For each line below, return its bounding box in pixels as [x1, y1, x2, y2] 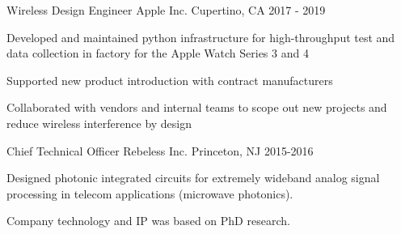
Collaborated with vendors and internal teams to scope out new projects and [6, 99, 387, 116]
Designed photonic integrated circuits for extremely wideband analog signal [6, 169, 380, 186]
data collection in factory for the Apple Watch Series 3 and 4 [6, 45, 309, 62]
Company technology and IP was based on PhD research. [6, 212, 290, 229]
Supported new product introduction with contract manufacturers [6, 71, 333, 88]
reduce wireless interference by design [6, 114, 192, 131]
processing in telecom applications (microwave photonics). [6, 185, 293, 202]
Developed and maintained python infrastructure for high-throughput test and [6, 28, 395, 45]
